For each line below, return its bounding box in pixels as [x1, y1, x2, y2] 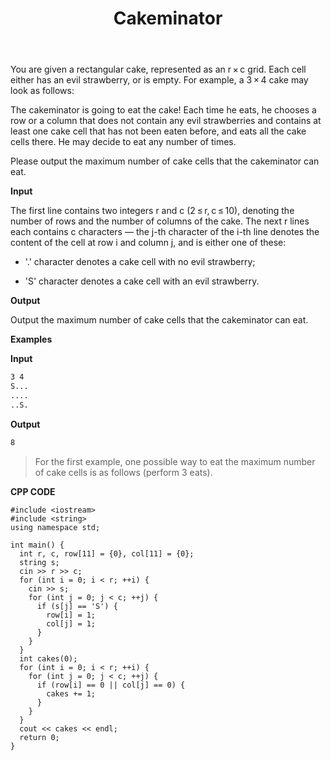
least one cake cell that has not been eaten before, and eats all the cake [10, 125, 307, 137]
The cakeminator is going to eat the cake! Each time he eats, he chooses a [10, 104, 317, 116]
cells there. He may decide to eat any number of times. [10, 136, 237, 148]
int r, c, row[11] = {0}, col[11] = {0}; [19, 548, 195, 559]
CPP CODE [10, 485, 56, 497]
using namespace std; [10, 522, 101, 532]
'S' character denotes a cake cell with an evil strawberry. [24, 275, 260, 287]
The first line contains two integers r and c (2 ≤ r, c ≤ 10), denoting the [10, 205, 295, 217]
